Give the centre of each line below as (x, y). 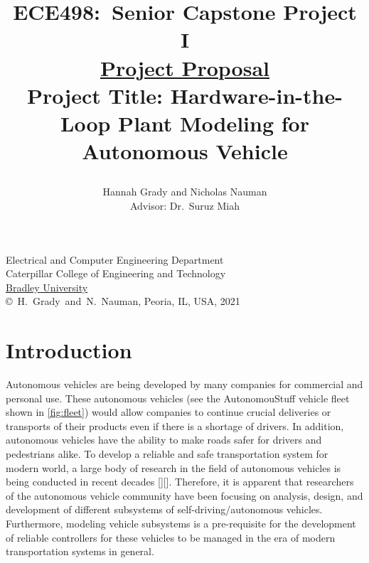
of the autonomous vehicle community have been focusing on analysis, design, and (184, 495)
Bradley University (47, 287)
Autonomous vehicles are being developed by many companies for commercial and (184, 384)
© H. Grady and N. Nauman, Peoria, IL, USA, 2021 (123, 301)
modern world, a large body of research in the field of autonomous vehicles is (173, 467)
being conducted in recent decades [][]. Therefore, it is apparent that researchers (180, 482)
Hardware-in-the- (256, 95)
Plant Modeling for (214, 123)
